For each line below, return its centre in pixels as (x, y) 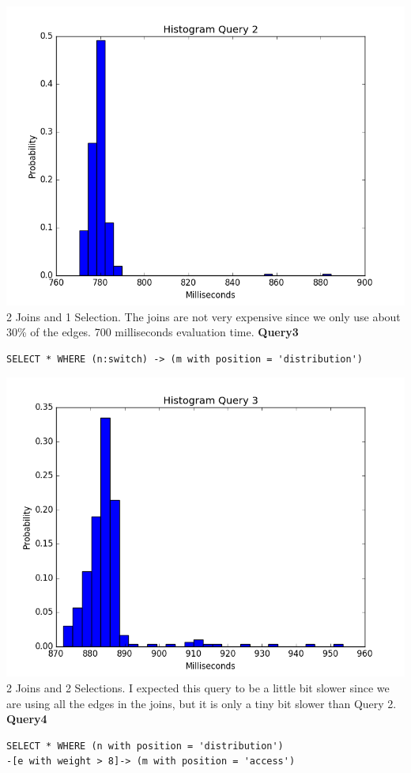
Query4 (27, 719)
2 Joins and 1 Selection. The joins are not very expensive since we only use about (204, 316)
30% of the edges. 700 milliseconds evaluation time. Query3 (153, 332)
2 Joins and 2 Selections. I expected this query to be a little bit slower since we (198, 687)
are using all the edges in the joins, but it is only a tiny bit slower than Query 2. (202, 703)
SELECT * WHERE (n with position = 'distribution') (145, 746)
